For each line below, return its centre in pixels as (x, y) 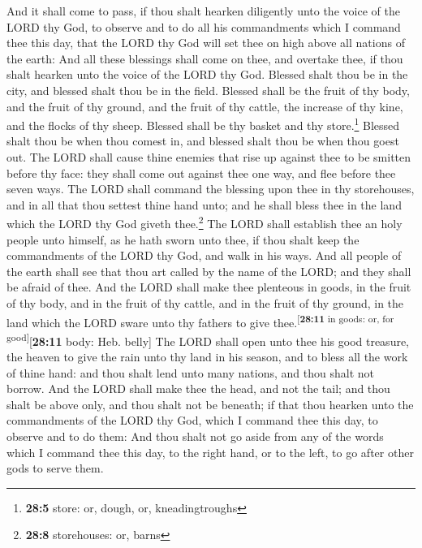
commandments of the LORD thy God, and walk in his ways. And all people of (204, 255)
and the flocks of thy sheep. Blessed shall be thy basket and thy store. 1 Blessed (203, 124)
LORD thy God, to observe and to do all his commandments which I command (204, 26)
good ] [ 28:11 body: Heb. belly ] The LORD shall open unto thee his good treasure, (208, 339)
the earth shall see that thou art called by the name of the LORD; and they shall (209, 271)
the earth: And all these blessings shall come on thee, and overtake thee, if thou (205, 58)
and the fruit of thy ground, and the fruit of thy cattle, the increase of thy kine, (205, 106)
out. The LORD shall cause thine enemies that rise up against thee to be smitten (209, 157)
